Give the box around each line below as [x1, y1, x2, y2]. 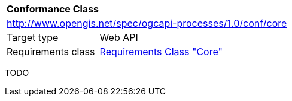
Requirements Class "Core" [99, 46, 223, 58]
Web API [99, 31, 138, 43]
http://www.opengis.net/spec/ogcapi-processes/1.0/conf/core [7, 17, 287, 29]
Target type [7, 31, 59, 43]
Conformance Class [7, 3, 99, 15]
